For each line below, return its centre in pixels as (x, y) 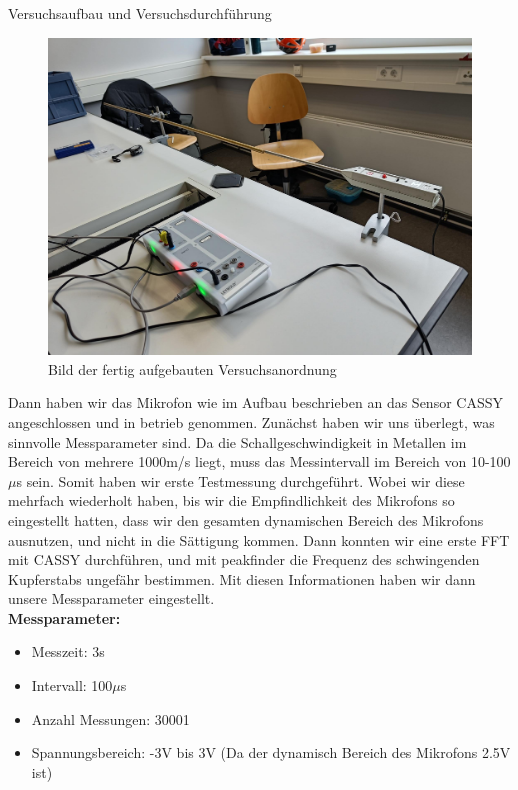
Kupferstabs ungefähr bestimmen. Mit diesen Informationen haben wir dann (242, 578)
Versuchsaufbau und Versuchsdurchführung (140, 13)
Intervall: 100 (72, 685)
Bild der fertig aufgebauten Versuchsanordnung (192, 368)
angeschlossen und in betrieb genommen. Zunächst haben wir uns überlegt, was (251, 421)
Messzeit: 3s (68, 651)
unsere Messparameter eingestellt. (111, 598)
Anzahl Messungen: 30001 (110, 718)
